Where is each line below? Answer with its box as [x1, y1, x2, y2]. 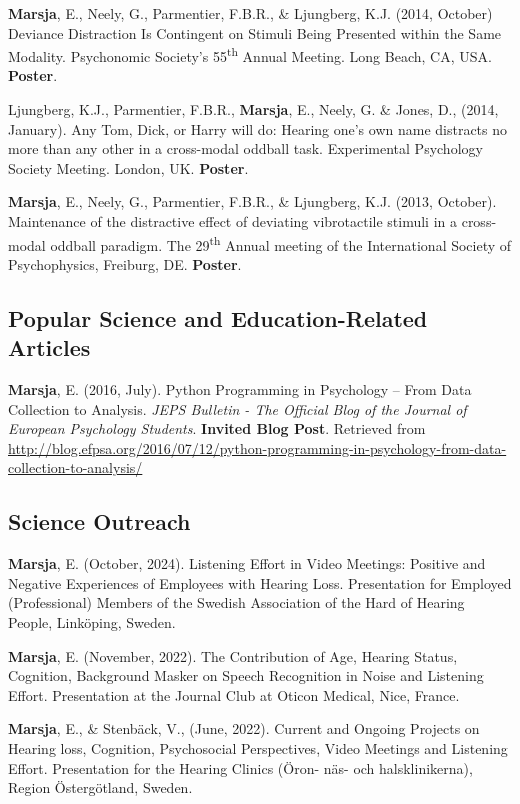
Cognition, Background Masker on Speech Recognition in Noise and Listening [8, 665, 484, 686]
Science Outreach [8, 506, 191, 537]
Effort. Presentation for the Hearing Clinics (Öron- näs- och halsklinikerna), [8, 757, 473, 778]
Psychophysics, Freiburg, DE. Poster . [8, 253, 242, 274]
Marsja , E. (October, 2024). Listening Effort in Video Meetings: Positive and [8, 553, 486, 574]
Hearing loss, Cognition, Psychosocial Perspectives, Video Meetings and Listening [8, 737, 508, 758]
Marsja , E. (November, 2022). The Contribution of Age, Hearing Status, [8, 645, 458, 666]
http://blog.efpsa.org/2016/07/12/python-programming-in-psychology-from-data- [8, 437, 507, 458]
